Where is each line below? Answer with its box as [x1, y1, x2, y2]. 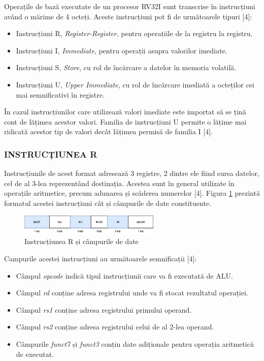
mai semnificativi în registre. [16, 89, 105, 100]
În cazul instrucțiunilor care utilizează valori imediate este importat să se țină [4, 106, 246, 117]
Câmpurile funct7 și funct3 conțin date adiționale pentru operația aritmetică [16, 338, 254, 349]
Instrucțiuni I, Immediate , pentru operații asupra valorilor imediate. [16, 45, 227, 55]
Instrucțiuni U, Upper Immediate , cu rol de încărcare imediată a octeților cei [16, 79, 254, 89]
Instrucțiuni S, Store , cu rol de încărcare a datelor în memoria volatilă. [16, 62, 237, 73]
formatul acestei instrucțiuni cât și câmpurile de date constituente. [4, 197, 211, 208]
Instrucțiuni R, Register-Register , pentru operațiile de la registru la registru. [16, 28, 253, 39]
